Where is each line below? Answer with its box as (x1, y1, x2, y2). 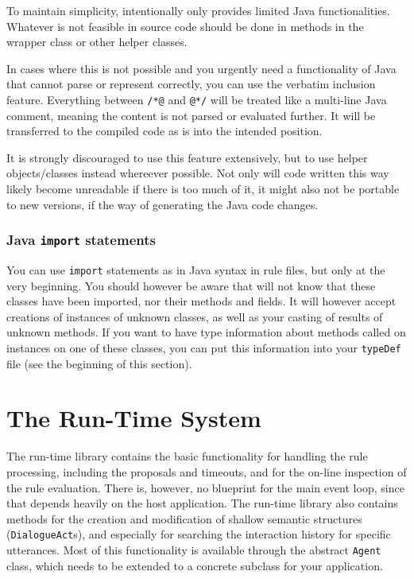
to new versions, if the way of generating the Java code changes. (6, 196, 319, 212)
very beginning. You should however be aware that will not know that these (6, 277, 376, 293)
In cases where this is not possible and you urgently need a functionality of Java (6, 60, 397, 76)
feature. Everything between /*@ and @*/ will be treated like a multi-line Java (6, 91, 387, 107)
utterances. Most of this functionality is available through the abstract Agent (6, 542, 381, 558)
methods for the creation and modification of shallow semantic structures (6, 510, 362, 527)
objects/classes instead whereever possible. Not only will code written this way (6, 165, 389, 181)
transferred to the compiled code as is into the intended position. (6, 122, 323, 139)
